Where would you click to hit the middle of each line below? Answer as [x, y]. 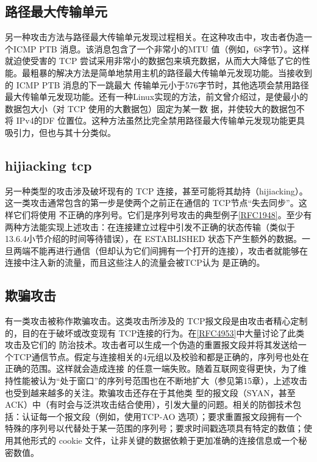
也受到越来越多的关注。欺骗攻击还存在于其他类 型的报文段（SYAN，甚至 [150, 392]
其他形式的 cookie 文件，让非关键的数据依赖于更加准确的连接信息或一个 [156, 440]
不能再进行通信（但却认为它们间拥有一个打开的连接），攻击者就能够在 [169, 250]
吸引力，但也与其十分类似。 [60, 132]
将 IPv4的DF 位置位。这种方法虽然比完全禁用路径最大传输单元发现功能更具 [155, 120]
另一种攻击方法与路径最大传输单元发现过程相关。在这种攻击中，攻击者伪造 [154, 37]
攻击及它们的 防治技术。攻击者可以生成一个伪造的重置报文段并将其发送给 [151, 345]
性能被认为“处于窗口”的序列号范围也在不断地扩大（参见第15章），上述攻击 [160, 381]
